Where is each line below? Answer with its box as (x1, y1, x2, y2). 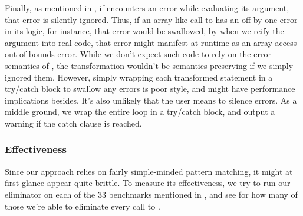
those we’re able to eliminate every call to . (5, 200, 160, 212)
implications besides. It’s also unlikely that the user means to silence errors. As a (5, 94, 297, 106)
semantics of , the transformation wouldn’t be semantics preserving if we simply (5, 59, 294, 71)
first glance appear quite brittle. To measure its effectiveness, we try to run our (5, 177, 291, 189)
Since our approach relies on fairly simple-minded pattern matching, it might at (5, 165, 293, 177)
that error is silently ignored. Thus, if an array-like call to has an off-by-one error (5, 13, 298, 25)
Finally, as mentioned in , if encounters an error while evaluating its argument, (5, 2, 289, 14)
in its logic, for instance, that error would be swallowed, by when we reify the (5, 25, 284, 37)
